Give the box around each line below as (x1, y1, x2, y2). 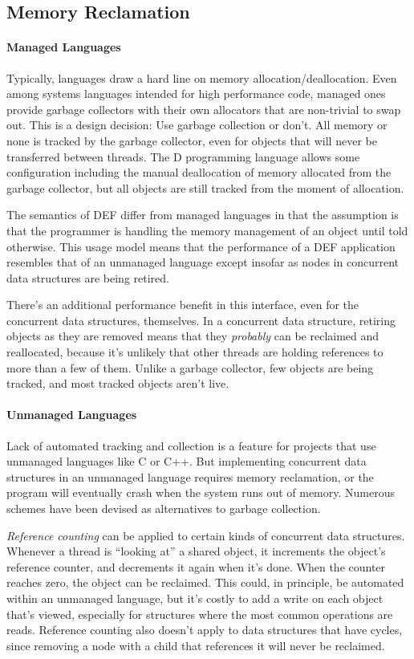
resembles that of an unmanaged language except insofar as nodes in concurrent (6, 254, 399, 271)
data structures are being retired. (6, 269, 169, 286)
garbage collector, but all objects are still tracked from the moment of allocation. (6, 179, 404, 196)
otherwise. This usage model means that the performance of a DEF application (6, 238, 396, 254)
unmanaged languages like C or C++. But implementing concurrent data (6, 453, 367, 470)
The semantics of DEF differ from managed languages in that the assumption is (6, 206, 399, 223)
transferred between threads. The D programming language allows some (6, 148, 360, 165)
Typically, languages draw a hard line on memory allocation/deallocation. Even (6, 69, 397, 86)
